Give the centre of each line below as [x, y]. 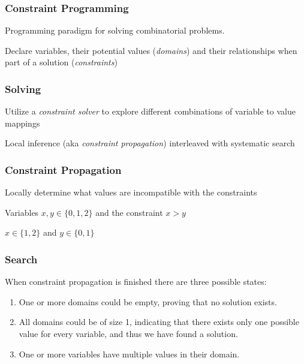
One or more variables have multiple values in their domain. [129, 354]
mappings [22, 123]
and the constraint [129, 212]
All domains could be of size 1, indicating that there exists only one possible [159, 322]
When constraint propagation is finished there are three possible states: [136, 282]
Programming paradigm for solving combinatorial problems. [115, 30]
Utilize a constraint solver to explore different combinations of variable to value [150, 111]
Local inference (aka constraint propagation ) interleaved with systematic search [150, 143]
